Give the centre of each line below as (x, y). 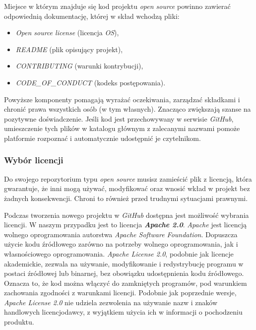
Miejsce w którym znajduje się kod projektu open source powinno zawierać (117, 6)
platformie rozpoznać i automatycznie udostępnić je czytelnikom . (102, 138)
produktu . (19, 322)
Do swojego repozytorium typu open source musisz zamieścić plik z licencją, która (128, 178)
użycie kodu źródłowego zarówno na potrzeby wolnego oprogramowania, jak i (121, 244)
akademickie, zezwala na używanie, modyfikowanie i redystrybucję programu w (124, 263)
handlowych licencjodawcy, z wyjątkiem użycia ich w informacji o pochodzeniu (123, 312)
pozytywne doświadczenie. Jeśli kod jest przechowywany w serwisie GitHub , (119, 118)
